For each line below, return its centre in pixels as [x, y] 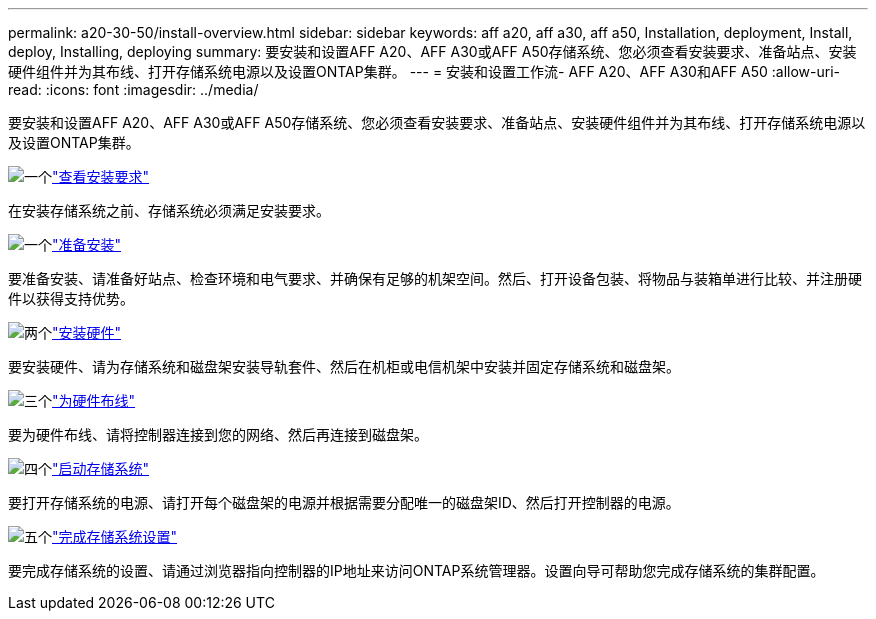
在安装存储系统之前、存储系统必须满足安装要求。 [169, 210]
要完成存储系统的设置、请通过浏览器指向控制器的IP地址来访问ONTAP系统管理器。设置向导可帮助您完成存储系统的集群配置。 [416, 570]
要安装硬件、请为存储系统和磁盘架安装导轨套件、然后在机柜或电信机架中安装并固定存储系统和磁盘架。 [344, 366]
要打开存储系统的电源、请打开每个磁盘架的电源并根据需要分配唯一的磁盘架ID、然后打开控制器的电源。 [344, 502]
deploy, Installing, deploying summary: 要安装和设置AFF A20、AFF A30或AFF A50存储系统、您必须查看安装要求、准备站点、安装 [432, 51]
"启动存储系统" [101, 468]
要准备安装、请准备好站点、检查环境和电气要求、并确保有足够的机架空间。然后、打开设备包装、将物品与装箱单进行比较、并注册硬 [435, 278]
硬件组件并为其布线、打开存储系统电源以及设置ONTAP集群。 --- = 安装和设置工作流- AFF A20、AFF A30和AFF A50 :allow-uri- [424, 71]
